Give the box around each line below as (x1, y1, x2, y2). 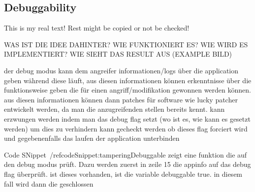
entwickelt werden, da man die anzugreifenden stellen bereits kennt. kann (4, 104, 225, 114)
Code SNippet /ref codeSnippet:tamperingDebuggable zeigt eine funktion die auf (4, 149, 247, 160)
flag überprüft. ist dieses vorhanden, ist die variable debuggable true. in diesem (4, 168, 243, 179)
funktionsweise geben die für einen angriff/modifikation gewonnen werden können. (4, 85, 251, 95)
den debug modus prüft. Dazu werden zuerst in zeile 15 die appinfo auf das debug (4, 159, 251, 169)
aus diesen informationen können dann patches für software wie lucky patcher (4, 94, 238, 104)
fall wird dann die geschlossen (4, 178, 94, 189)
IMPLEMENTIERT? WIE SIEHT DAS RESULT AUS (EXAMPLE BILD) (4, 49, 232, 59)
